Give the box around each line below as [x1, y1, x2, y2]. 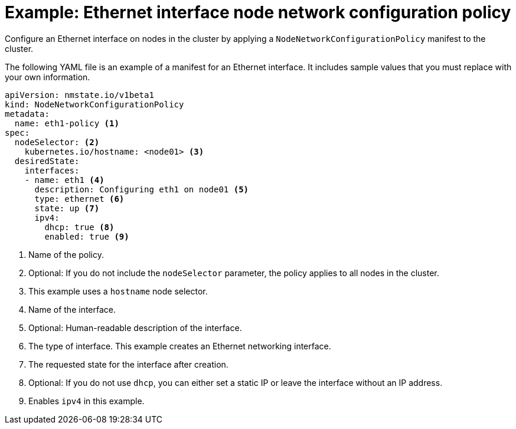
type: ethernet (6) [34, 194, 125, 204]
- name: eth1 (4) [24, 175, 104, 185]
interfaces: [24, 165, 80, 175]
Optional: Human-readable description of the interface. [28, 322, 242, 333]
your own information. [5, 71, 90, 82]
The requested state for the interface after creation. [28, 359, 228, 369]
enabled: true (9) [44, 231, 129, 241]
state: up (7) [34, 203, 100, 213]
